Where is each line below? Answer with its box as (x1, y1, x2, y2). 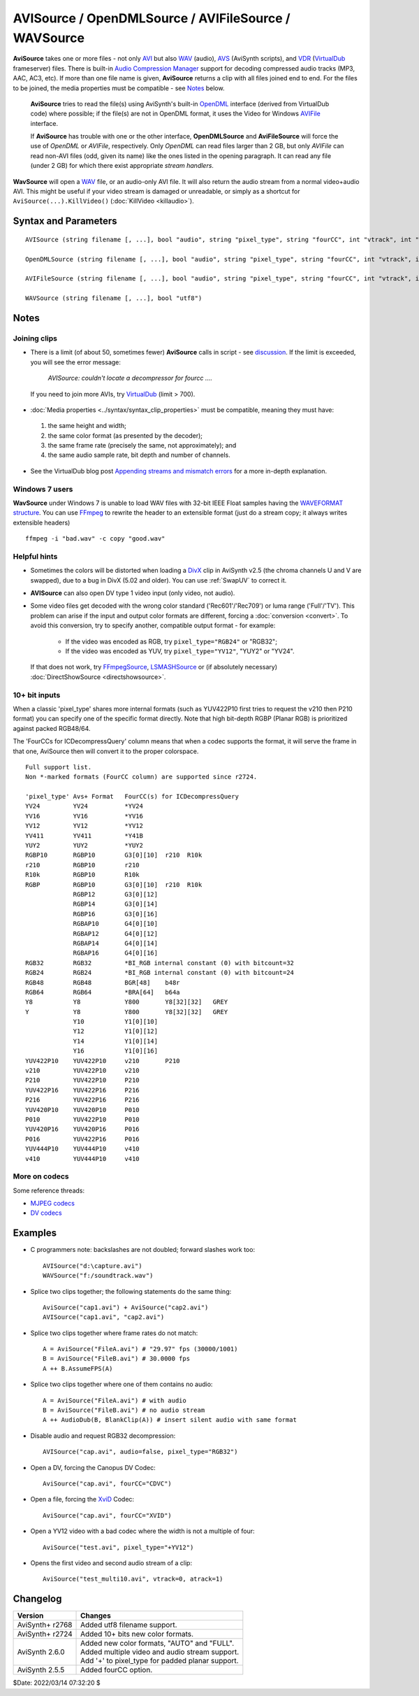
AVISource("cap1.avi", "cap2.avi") (43, 1313, 165, 1321)
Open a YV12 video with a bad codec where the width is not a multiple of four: (30, 1527, 255, 1535)
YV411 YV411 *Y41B (25, 832, 143, 839)
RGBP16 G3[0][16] (73, 910, 159, 918)
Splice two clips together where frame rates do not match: (30, 1329, 198, 1337)
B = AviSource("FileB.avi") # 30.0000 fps (43, 1355, 191, 1363)
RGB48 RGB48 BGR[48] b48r (25, 978, 181, 986)
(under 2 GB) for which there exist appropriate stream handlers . (30, 162, 214, 170)
